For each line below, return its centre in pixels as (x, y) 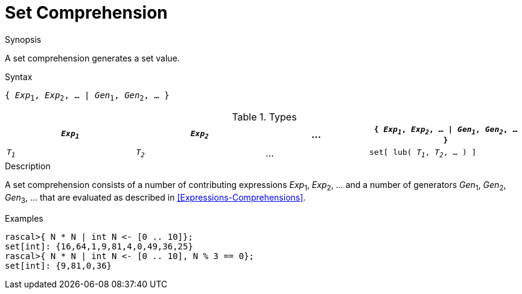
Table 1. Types (264, 117)
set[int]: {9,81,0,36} (59, 265)
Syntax (19, 77)
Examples (24, 218)
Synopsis (23, 39)
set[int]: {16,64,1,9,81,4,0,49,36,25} (99, 246)
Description (28, 166)
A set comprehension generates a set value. (92, 58)
